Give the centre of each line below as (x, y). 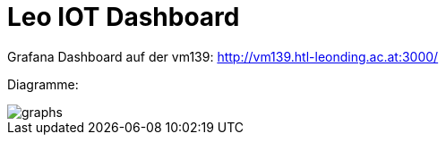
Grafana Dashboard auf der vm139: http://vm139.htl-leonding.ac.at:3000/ (223, 56)
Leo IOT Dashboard (124, 17)
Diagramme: (43, 84)
